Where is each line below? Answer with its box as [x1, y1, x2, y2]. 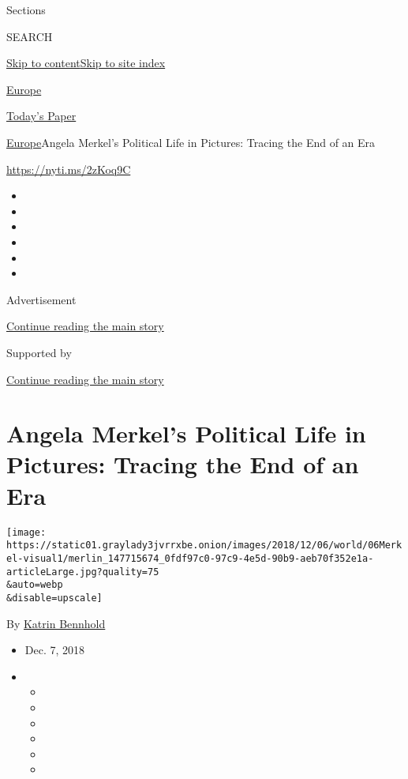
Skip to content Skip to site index [6, 55, 166, 71]
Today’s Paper [6, 107, 77, 124]
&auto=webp [6, 579, 63, 591]
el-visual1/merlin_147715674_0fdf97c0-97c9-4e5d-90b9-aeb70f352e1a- [6, 552, 374, 564]
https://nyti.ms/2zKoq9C [6, 160, 131, 177]
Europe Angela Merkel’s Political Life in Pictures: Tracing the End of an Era [6, 134, 376, 150]
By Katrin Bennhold [6, 615, 106, 631]
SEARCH [6, 28, 53, 44]
